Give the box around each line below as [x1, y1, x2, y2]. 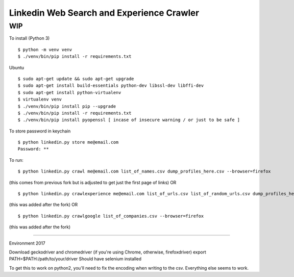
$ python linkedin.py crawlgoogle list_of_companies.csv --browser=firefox [18, 213, 204, 219]
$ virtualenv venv [18, 97, 62, 102]
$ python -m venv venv [18, 47, 73, 52]
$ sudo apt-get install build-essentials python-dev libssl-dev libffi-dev [18, 83, 204, 88]
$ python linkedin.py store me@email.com [18, 140, 119, 145]
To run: [9, 157, 24, 163]
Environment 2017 [9, 240, 46, 246]
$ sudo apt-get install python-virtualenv [18, 90, 122, 95]
